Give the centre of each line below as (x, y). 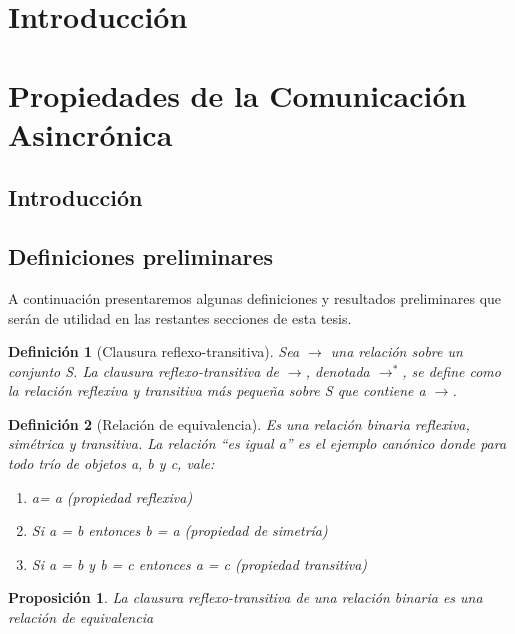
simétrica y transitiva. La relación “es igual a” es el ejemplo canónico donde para (257, 443)
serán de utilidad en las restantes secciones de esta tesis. (180, 317)
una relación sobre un (396, 351)
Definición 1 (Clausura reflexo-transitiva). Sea (154, 351)
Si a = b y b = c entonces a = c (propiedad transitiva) (199, 563)
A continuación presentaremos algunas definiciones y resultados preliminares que (255, 297)
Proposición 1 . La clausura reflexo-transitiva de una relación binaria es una (245, 597)
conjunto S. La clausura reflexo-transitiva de (143, 370)
